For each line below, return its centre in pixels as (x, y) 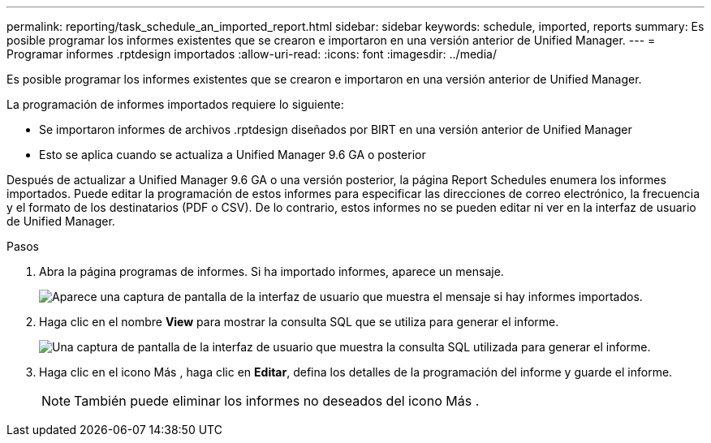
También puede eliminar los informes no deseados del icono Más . (277, 401)
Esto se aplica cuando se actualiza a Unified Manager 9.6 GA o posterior (233, 155)
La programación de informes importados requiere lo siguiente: (175, 104)
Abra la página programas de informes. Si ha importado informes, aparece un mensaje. (271, 271)
